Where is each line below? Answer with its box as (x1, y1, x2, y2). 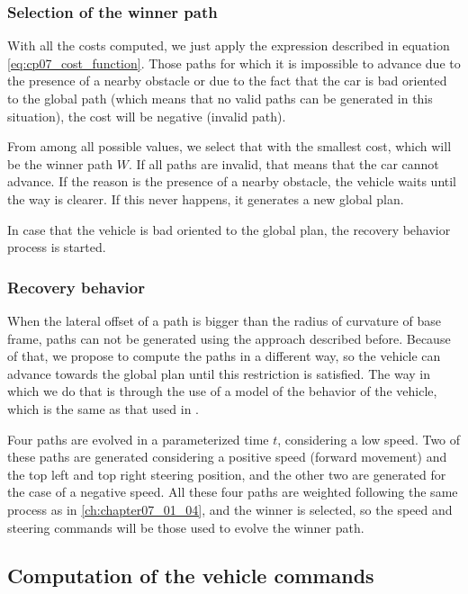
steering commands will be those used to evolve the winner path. (7, 517, 364, 536)
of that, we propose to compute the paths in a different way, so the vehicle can (7, 346, 441, 365)
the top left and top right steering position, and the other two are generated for (7, 464, 446, 483)
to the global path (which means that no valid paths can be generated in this (7, 89, 433, 107)
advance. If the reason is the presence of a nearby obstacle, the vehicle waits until (7, 172, 456, 191)
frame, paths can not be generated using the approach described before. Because (7, 328, 451, 347)
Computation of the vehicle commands (7, 562, 374, 589)
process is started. (7, 238, 106, 256)
